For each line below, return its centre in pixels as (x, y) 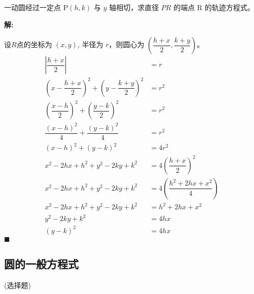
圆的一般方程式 (41, 263)
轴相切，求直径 (134, 7)
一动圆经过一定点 (32, 7)
